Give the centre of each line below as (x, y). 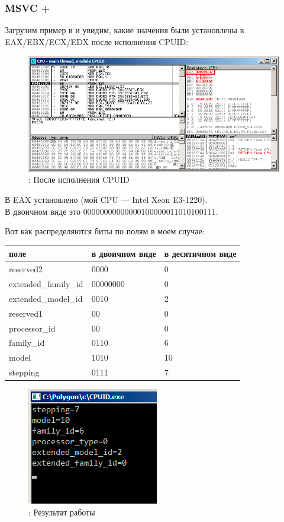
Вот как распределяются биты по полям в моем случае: (105, 231)
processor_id (32, 328)
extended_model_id (46, 298)
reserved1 (26, 313)
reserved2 (26, 269)
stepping (24, 372)
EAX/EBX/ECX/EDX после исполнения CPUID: (97, 41)
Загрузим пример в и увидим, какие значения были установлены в (125, 30)
